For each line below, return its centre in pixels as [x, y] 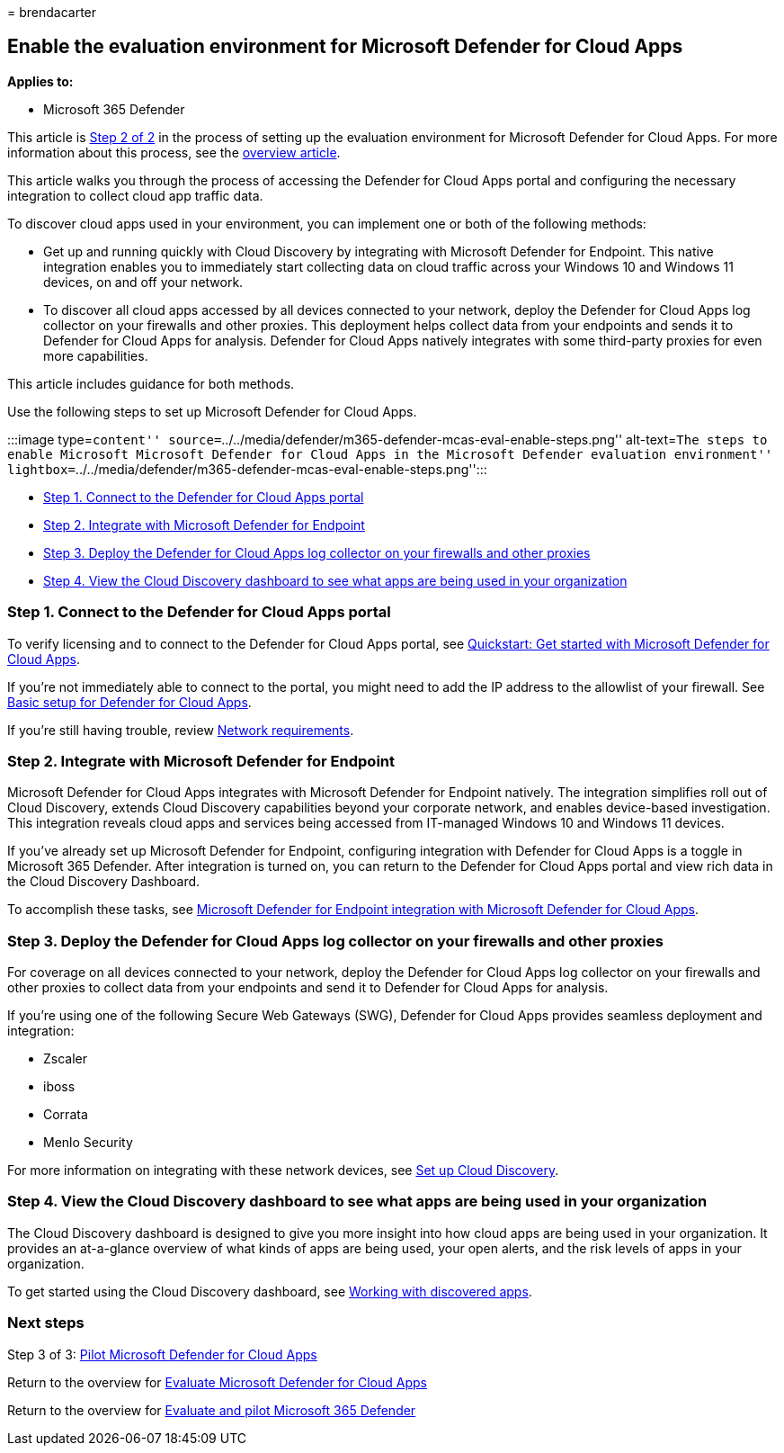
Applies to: [40, 81]
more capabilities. [96, 355]
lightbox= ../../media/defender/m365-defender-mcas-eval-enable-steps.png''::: [247, 469]
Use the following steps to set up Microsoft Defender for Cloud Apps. [212, 411]
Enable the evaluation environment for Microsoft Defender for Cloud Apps [345, 47]
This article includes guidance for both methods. [151, 383]
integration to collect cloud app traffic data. [135, 195]
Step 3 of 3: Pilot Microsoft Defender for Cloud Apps [162, 1354]
